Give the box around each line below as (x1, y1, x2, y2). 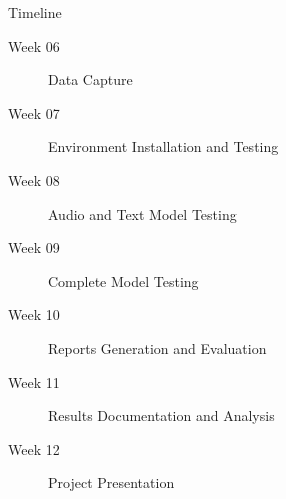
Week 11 (8, 371, 60, 392)
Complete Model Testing (48, 270, 199, 291)
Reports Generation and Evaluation (48, 337, 267, 358)
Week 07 (8, 102, 60, 123)
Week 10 (8, 304, 60, 325)
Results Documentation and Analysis (48, 405, 275, 426)
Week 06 (8, 35, 60, 56)
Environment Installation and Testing (48, 136, 279, 157)
